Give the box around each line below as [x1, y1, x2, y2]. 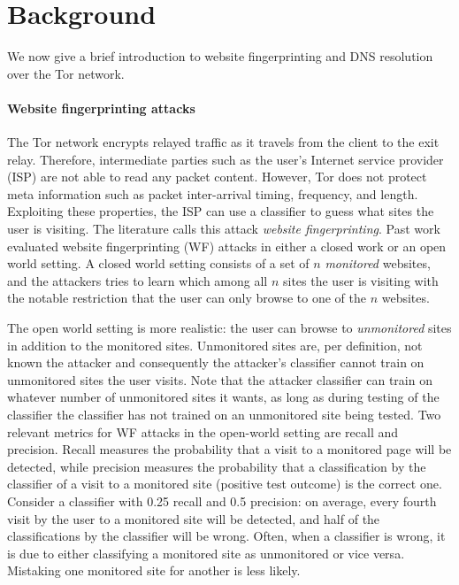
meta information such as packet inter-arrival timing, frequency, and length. [7, 184, 418, 203]
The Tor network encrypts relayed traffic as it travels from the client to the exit [7, 133, 440, 151]
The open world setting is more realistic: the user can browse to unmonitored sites [7, 319, 452, 337]
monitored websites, [325, 254, 431, 273]
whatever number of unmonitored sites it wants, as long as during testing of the [7, 388, 440, 406]
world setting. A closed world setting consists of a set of [7, 254, 310, 273]
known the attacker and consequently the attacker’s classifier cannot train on [7, 353, 425, 372]
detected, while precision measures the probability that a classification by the [7, 457, 426, 475]
